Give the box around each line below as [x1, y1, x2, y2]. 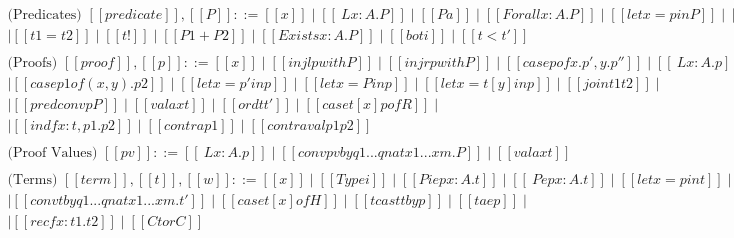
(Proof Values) [7, 146, 98, 161]
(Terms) [7, 173, 58, 188]
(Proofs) [7, 56, 58, 71]
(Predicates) [7, 8, 82, 23]
